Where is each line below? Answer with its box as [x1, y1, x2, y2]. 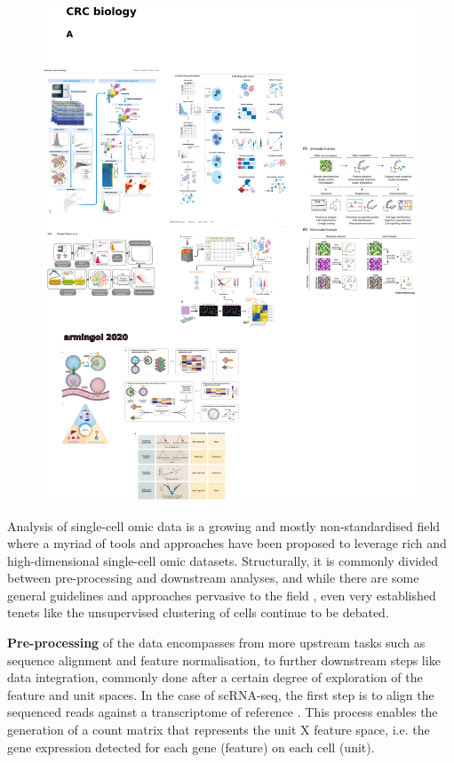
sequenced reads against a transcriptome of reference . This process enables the [7, 703, 438, 721]
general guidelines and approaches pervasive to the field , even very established [7, 585, 436, 604]
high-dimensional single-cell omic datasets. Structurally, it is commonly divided [7, 551, 439, 569]
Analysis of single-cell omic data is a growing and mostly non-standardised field [7, 516, 441, 535]
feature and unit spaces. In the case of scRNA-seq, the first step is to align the [7, 685, 434, 703]
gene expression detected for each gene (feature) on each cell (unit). [7, 737, 375, 756]
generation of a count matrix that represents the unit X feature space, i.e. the [7, 720, 430, 739]
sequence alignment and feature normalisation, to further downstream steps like [7, 650, 441, 669]
